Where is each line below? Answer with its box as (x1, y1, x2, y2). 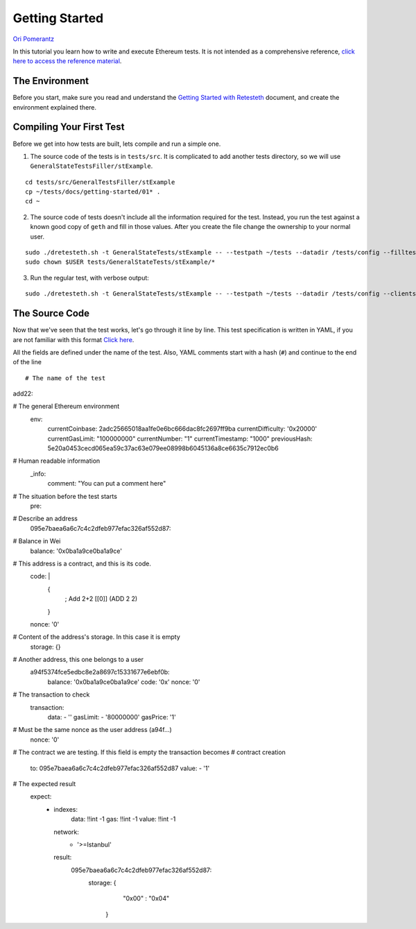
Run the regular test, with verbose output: (30, 273, 149, 282)
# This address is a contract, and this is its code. (12, 559, 152, 568)
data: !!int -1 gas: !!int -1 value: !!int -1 (71, 815, 176, 824)
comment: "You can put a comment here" (47, 479, 166, 488)
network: (53, 828, 80, 836)
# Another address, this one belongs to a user (12, 656, 144, 664)
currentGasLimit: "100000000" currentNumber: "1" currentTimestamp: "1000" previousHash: (47, 434, 313, 443)
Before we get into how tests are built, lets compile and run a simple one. (12, 139, 221, 148)
